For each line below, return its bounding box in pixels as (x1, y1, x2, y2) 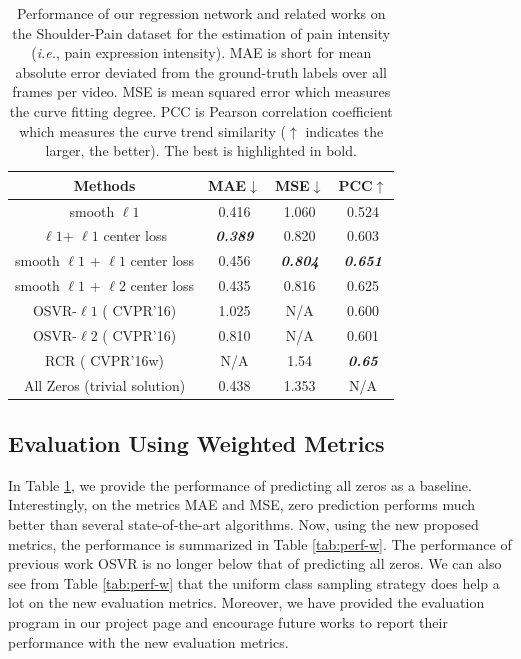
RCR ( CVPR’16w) (45, 349, 165, 370)
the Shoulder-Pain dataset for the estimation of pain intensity (12, 22, 391, 43)
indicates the (305, 120, 384, 141)
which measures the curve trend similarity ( (19, 120, 286, 141)
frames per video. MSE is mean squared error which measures (12, 81, 391, 102)
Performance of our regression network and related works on (16, 3, 386, 23)
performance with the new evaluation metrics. (8, 631, 289, 652)
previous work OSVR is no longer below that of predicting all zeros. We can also (8, 553, 502, 574)
